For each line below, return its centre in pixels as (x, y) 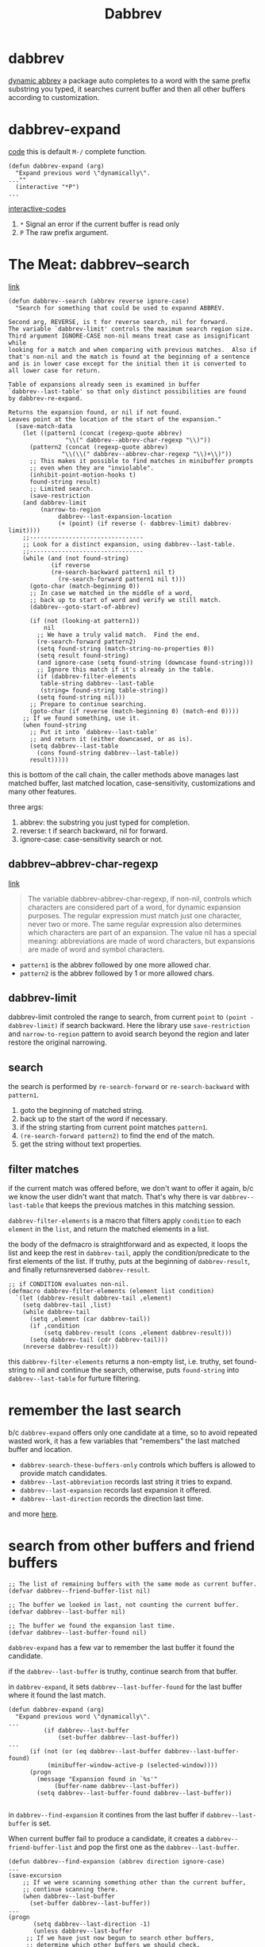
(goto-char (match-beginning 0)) (84, 586)
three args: (26, 806)
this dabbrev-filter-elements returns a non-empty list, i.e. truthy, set (121, 1362)
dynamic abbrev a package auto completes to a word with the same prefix (130, 80)
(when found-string (55, 725)
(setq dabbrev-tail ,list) (67, 1305)
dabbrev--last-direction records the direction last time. (111, 1499)
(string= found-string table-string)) (104, 690)
